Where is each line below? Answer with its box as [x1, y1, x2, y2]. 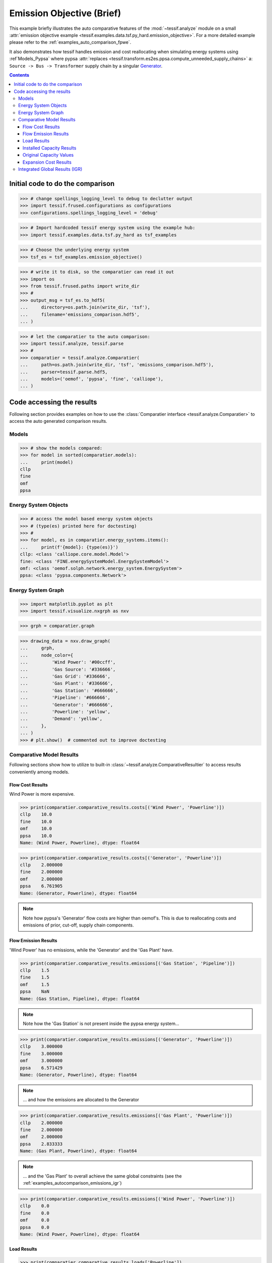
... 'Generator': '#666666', [20, 702, 113, 707]
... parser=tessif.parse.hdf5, [20, 369, 108, 375]
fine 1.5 [20, 975, 50, 980]
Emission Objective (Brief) [9, 8, 121, 19]
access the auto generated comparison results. [9, 418, 108, 424]
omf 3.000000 [20, 1058, 63, 1063]
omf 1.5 [20, 982, 50, 987]
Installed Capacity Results [23, 144, 77, 151]
